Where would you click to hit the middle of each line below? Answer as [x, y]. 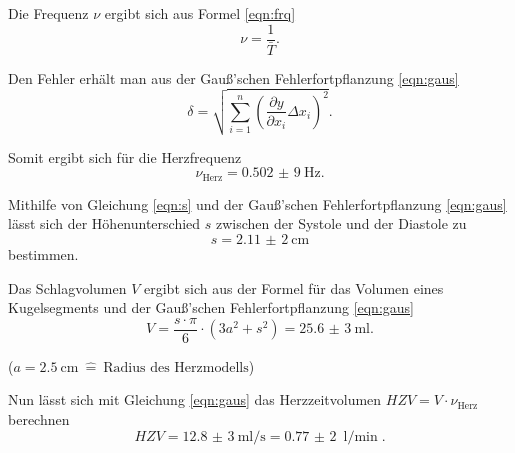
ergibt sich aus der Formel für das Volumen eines [294, 287]
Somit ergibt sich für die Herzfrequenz [125, 156]
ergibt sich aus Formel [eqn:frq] [200, 13]
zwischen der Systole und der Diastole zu [341, 223]
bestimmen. [43, 254]
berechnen [39, 419]
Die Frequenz [48, 13]
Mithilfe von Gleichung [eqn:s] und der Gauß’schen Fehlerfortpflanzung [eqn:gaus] [257, 203]
